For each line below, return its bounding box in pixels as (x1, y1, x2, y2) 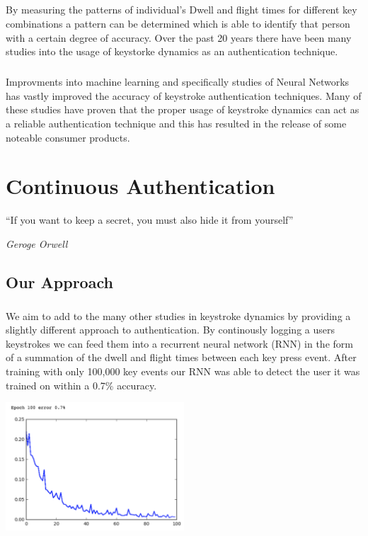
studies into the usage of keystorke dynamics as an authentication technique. (6, 44, 338, 59)
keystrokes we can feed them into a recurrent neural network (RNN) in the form (6, 336, 353, 350)
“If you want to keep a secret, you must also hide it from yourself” (6, 212, 294, 227)
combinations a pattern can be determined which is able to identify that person (6, 16, 350, 30)
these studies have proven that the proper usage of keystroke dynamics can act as (6, 102, 360, 117)
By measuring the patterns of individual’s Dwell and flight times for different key (6, 2, 357, 17)
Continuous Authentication (6, 171, 275, 200)
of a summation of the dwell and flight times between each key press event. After (6, 350, 357, 365)
